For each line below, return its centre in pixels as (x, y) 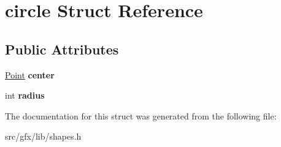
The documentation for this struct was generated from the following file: (141, 115)
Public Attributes (62, 49)
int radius (25, 95)
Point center (30, 74)
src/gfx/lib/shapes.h (43, 136)
